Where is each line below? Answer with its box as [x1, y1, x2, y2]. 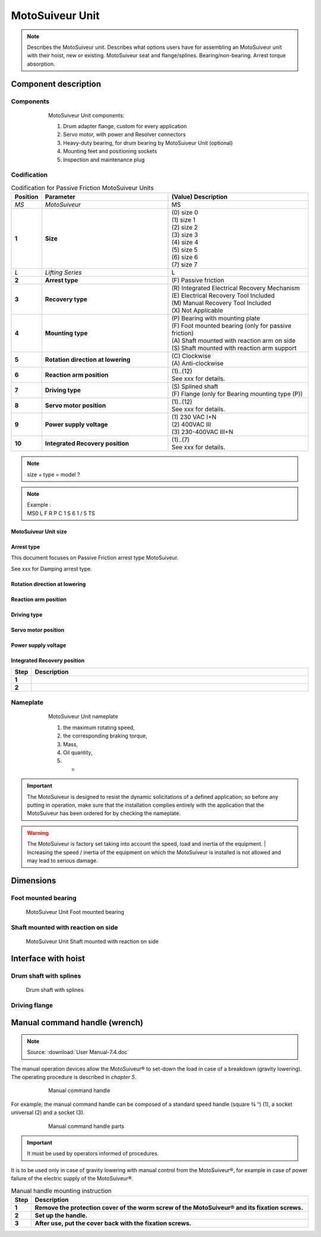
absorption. [27, 60, 55, 67]
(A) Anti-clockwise [171, 359, 224, 368]
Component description [11, 79, 101, 89]
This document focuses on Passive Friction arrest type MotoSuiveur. [11, 554, 179, 562]
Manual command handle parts [48, 1123, 125, 1130]
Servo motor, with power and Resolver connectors [63, 131, 186, 138]
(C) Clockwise [171, 352, 211, 360]
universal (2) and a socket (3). [11, 1109, 85, 1116]
